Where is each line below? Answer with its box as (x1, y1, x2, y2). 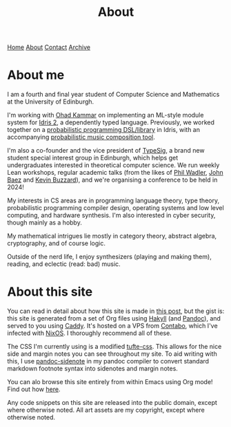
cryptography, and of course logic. (7, 239, 106, 247)
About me (7, 67, 65, 83)
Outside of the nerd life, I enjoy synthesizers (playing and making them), (7, 253, 212, 261)
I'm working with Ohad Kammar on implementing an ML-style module (7, 111, 204, 120)
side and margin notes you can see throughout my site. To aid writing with (7, 350, 217, 358)
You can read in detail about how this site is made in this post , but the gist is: (7, 307, 225, 315)
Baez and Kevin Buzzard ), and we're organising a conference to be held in (7, 175, 218, 184)
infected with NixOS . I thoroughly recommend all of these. (7, 329, 172, 337)
